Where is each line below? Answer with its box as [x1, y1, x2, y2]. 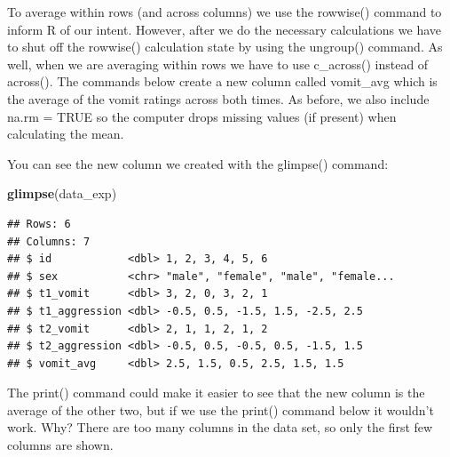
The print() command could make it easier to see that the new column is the [7, 383, 425, 402]
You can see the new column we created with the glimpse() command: [7, 154, 389, 172]
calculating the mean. [7, 124, 124, 143]
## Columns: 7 [7, 235, 91, 248]
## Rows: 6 [7, 217, 71, 230]
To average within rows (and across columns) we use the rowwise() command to [7, 3, 442, 20]
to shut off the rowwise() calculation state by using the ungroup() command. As [7, 37, 443, 56]
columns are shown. [7, 436, 114, 454]
